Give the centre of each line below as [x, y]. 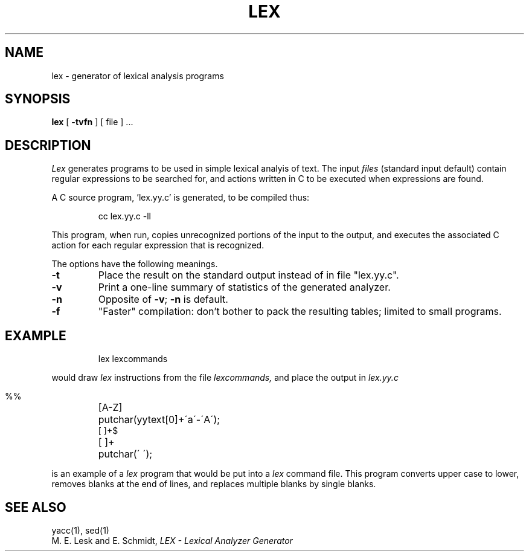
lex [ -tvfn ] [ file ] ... [92, 122]
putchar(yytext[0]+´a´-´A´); [159, 420]
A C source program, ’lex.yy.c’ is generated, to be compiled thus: [181, 198]
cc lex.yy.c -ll [124, 216]
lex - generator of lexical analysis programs [138, 76]
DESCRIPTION [48, 145]
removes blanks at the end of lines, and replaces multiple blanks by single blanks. [214, 484]
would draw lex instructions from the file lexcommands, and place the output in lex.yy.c [225, 378]
